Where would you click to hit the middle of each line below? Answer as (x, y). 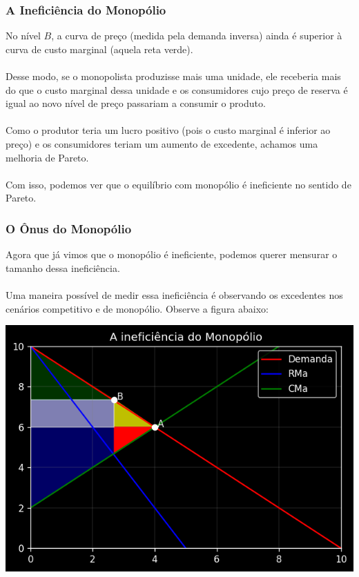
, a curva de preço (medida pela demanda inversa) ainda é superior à (197, 36)
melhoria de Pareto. (47, 157)
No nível (23, 36)
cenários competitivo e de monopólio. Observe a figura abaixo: (137, 308)
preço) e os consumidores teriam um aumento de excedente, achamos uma (162, 143)
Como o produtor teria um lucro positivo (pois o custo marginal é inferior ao (168, 130)
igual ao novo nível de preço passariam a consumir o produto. (136, 103)
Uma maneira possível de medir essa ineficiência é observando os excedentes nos (174, 294)
